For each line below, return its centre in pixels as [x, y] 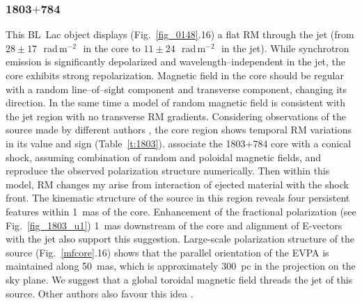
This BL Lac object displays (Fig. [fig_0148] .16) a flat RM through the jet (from [180, 34]
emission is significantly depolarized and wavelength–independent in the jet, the [176, 62]
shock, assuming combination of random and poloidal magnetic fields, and [164, 157]
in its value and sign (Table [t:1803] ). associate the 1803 [126, 143]
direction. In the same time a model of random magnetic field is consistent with [176, 103]
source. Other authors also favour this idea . [100, 293]
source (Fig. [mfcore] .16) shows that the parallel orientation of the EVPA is [167, 252]
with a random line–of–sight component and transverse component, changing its [176, 89]
